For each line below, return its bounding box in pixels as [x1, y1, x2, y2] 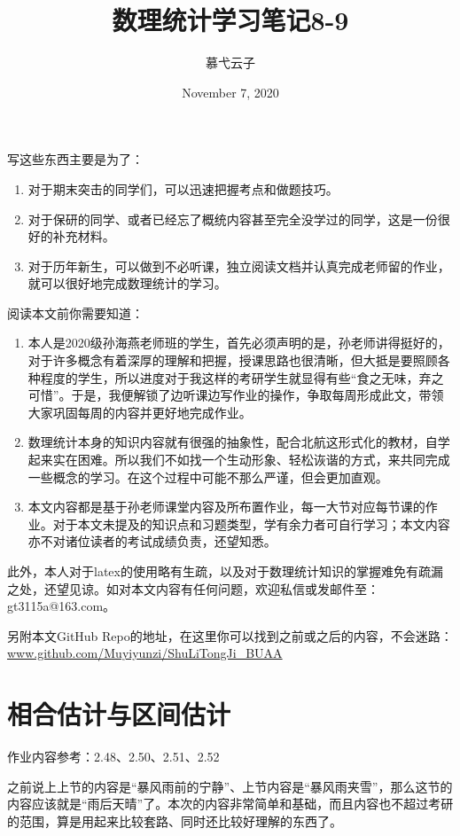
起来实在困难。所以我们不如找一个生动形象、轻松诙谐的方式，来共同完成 [27, 450, 450, 469]
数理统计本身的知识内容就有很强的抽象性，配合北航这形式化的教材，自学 [27, 433, 450, 451]
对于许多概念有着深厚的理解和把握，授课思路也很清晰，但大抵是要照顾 [27, 351, 438, 370]
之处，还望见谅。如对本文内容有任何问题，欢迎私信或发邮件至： [7, 579, 379, 598]
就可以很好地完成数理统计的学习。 [27, 274, 227, 293]
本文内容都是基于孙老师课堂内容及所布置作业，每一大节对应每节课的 [27, 497, 425, 516]
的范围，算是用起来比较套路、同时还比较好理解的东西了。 [7, 811, 342, 830]
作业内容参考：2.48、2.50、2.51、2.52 [7, 747, 220, 766]
